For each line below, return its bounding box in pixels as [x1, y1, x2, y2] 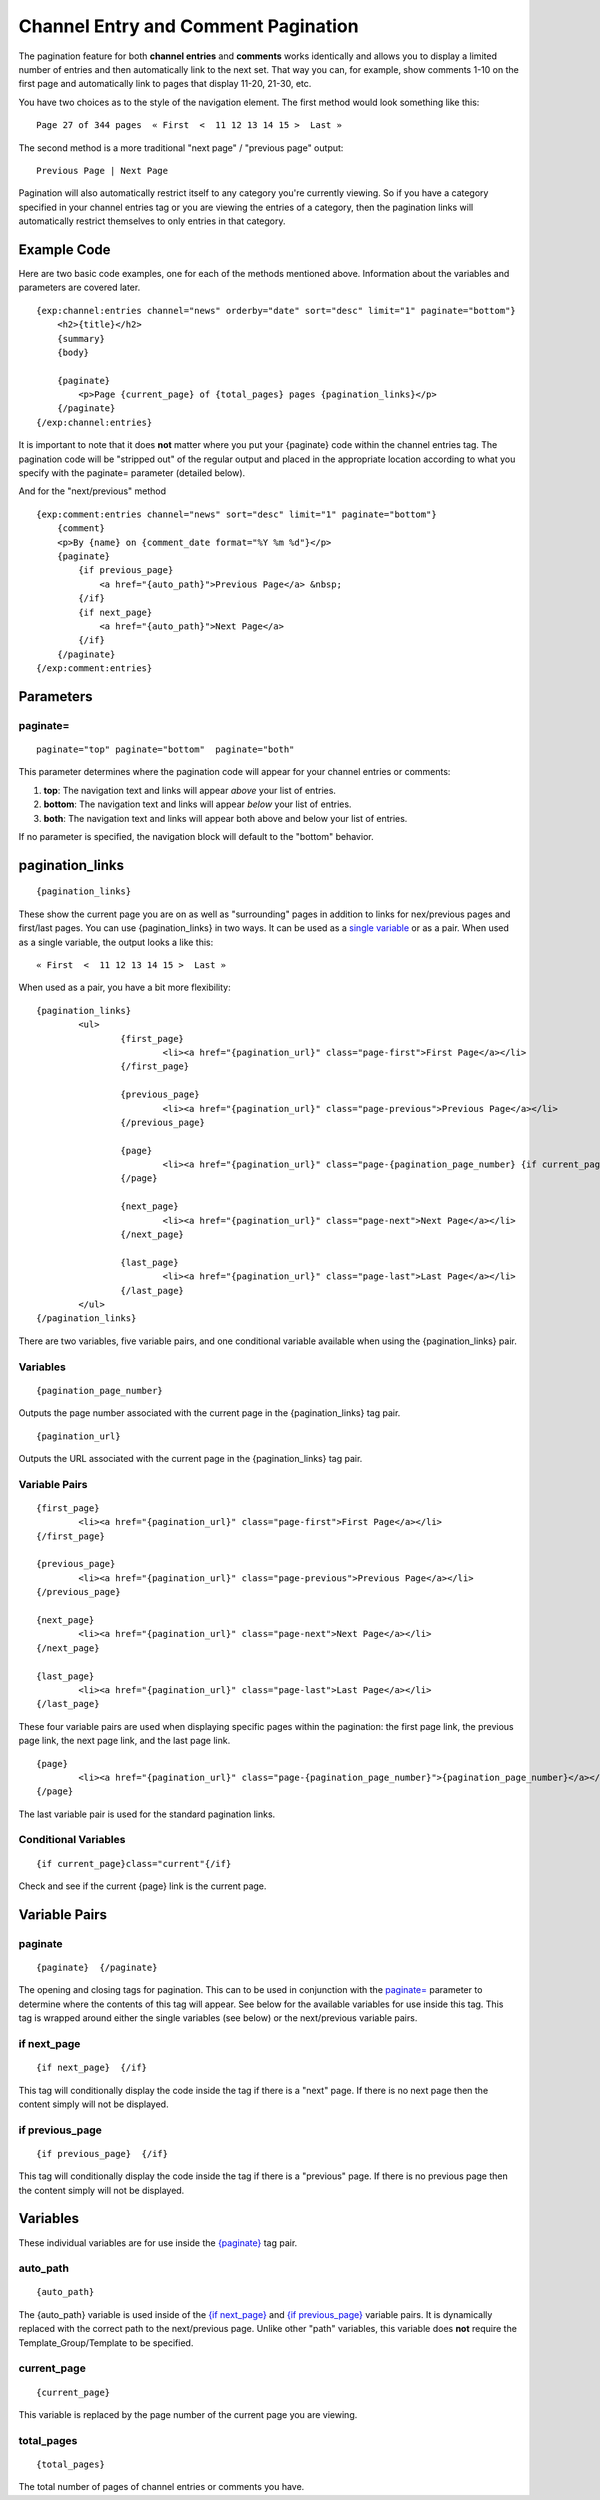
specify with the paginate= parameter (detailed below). [18, 467, 246, 479]
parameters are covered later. [18, 281, 141, 294]
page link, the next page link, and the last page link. [18, 1735, 231, 1747]
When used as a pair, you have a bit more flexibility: [18, 981, 231, 994]
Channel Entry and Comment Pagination [18, 15, 359, 37]
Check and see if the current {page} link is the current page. [18, 1880, 267, 1892]
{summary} [56, 333, 105, 344]
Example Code [18, 241, 111, 258]
